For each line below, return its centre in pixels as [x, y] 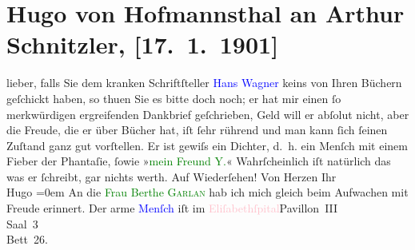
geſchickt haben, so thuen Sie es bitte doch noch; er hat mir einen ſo [174, 98]
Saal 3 [22, 223]
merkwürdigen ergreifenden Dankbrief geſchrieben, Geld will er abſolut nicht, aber [208, 114]
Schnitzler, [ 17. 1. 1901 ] [143, 44]
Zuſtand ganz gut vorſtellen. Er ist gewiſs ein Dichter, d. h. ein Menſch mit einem [207, 145]
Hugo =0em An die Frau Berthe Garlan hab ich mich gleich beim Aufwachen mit [207, 192]
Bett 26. [27, 239]
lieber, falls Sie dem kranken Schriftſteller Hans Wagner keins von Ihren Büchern [204, 83]
